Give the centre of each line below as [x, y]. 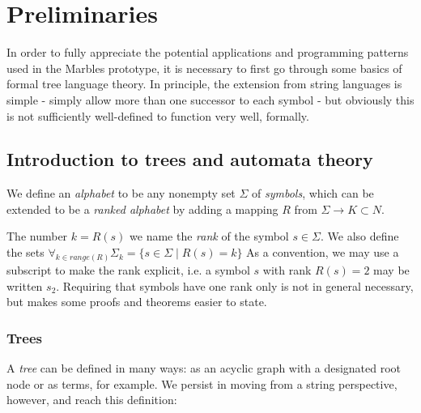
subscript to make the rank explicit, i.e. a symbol [128, 269]
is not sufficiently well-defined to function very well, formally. [158, 115]
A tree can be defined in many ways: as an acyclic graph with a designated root [204, 367]
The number [37, 236]
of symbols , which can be [313, 193]
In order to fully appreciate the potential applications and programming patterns [208, 52]
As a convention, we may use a [323, 252]
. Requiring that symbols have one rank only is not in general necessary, [235, 285]
